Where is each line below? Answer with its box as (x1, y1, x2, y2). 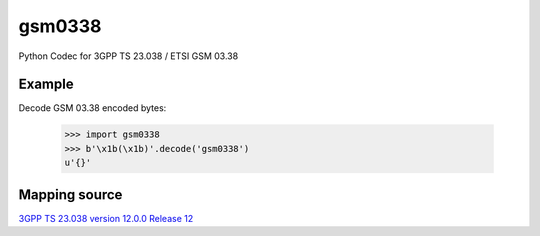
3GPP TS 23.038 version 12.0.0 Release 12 (18, 212, 194, 224)
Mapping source (18, 186, 123, 203)
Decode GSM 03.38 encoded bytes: (18, 102, 167, 114)
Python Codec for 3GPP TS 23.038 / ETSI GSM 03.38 (18, 50, 239, 62)
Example (18, 76, 74, 93)
